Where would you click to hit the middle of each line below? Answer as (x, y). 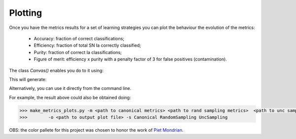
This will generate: (28, 79)
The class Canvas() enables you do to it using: (56, 70)
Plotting (25, 13)
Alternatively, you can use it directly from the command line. (70, 88)
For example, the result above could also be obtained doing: (70, 97)
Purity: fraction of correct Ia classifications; (78, 52)
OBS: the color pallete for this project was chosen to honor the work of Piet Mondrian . (96, 130)
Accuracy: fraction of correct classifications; (79, 38)
